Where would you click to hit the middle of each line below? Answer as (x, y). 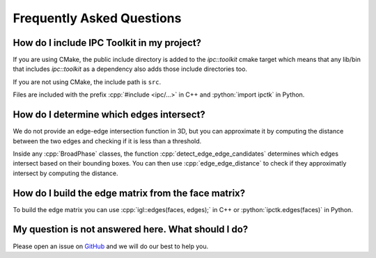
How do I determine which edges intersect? (109, 115)
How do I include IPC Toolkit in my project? (107, 43)
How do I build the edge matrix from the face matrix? (129, 193)
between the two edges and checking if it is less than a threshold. (107, 141)
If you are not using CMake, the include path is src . (87, 82)
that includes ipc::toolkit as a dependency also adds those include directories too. (130, 69)
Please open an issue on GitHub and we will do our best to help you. (111, 246)
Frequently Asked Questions (97, 18)
